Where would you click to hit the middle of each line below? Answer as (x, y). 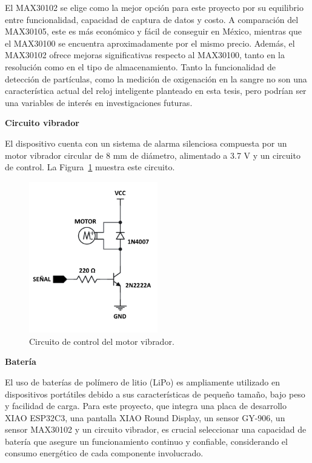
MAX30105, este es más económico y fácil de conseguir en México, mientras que (153, 31)
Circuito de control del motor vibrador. (102, 341)
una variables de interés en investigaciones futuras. (99, 102)
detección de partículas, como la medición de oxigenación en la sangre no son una (156, 78)
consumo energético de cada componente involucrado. (104, 453)
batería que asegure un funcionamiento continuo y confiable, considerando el (146, 441)
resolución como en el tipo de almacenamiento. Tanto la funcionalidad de (140, 66)
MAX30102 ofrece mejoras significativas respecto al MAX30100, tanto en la (145, 55)
